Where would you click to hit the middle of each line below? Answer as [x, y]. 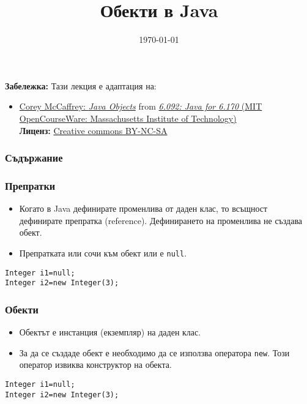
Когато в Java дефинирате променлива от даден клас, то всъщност [143, 208]
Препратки [30, 185]
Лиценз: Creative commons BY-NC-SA [93, 130]
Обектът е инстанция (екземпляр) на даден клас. [110, 332]
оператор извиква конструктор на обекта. [95, 365]
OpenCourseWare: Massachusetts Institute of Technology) [128, 118]
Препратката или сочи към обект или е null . [103, 252]
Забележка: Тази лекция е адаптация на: [81, 85]
